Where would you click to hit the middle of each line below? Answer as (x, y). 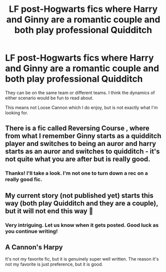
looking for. (17, 113)
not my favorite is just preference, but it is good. (54, 264)
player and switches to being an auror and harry (81, 144)
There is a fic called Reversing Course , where (77, 128)
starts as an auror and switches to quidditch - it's (83, 152)
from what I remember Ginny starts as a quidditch (83, 136)
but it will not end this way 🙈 (49, 211)
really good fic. (24, 180)
